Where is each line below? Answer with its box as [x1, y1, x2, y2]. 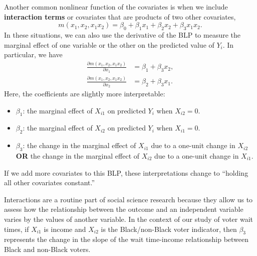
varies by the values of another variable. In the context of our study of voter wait [4, 213, 253, 224]
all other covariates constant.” [4, 177, 95, 188]
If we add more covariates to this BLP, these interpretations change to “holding [4, 167, 248, 178]
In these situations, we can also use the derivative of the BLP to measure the [4, 29, 240, 40]
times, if [4, 223, 29, 234]
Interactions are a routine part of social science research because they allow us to [4, 194, 253, 204]
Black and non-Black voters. [4, 243, 91, 254]
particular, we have [4, 49, 63, 60]
